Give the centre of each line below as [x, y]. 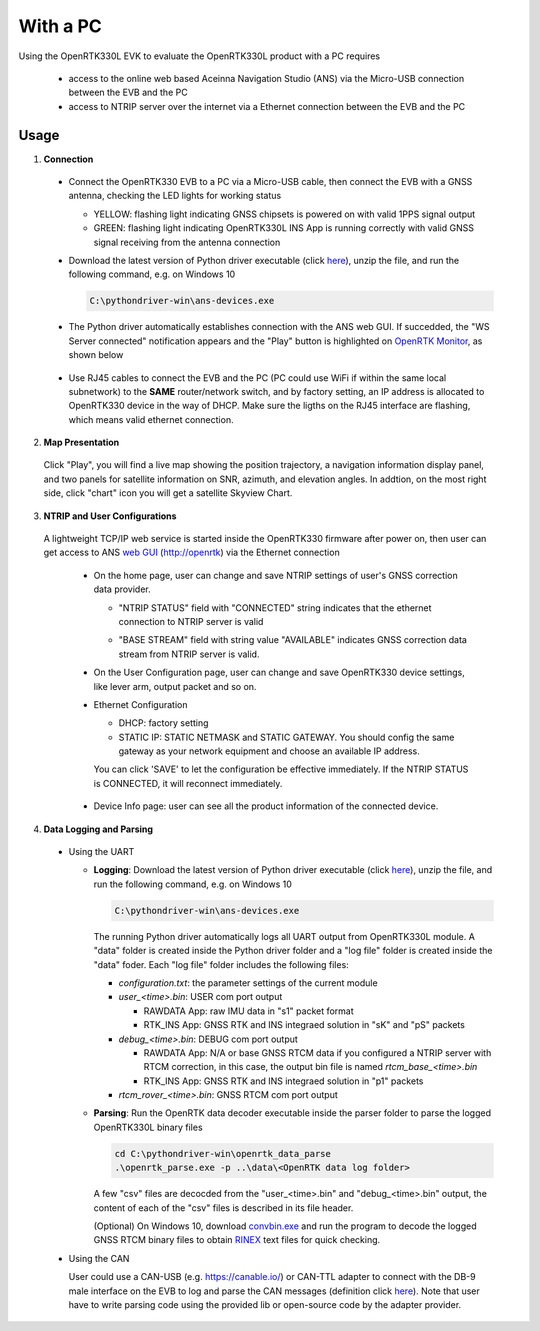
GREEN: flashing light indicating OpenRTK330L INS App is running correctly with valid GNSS [284, 228]
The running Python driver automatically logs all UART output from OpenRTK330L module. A [284, 936]
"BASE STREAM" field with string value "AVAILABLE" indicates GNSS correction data [292, 640]
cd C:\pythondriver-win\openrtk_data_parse [223, 1153]
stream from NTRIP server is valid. [189, 654]
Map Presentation [81, 442]
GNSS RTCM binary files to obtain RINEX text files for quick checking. [237, 1240]
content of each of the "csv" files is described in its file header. [223, 1207]
